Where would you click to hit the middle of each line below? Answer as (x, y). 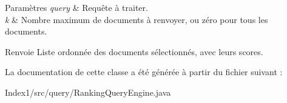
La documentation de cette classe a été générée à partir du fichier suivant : (144, 72)
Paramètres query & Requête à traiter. (76, 7)
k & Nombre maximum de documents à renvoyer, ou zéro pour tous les (137, 19)
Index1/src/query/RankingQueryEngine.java (88, 92)
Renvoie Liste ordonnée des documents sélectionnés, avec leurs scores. (134, 51)
